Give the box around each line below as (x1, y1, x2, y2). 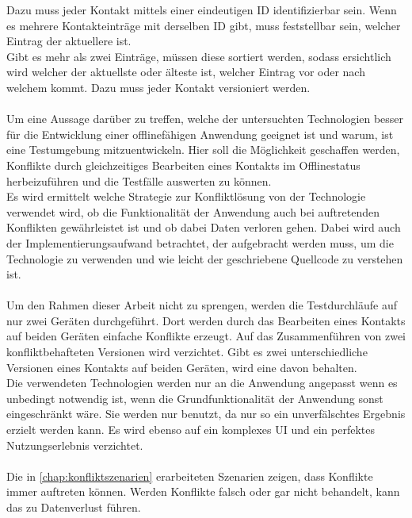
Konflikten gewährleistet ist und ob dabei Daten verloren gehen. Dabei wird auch (6, 219, 401, 236)
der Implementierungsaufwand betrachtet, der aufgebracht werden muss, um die (6, 234, 394, 251)
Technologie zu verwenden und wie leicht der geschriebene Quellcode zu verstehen (6, 250, 403, 267)
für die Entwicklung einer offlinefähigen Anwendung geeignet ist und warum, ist (6, 125, 394, 142)
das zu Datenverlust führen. (6, 499, 141, 515)
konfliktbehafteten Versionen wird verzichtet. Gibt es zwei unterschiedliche (6, 343, 368, 360)
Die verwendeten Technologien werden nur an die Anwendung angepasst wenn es (6, 374, 398, 391)
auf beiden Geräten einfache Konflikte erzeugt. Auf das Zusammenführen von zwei (6, 328, 406, 344)
